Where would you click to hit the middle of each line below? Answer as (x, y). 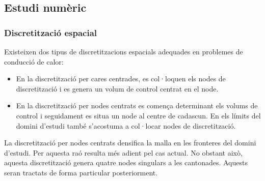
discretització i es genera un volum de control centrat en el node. (117, 88)
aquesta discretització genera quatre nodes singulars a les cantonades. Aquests (126, 162)
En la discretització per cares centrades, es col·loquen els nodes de (121, 79)
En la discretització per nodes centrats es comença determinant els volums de (137, 105)
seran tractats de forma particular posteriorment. (81, 172)
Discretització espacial (50, 32)
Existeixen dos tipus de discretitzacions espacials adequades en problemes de (124, 51)
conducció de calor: (34, 61)
